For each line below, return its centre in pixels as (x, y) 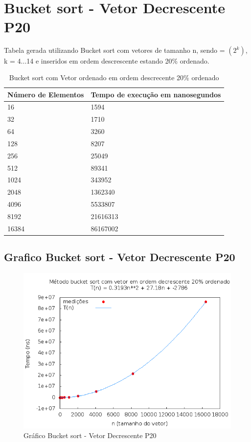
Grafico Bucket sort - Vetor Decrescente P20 (120, 257)
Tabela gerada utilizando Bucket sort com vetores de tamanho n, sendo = (114, 50)
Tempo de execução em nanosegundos (156, 94)
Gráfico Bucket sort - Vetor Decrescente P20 (90, 435)
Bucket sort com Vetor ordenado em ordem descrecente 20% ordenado (114, 77)
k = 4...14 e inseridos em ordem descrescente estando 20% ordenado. (107, 61)
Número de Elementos (46, 94)
